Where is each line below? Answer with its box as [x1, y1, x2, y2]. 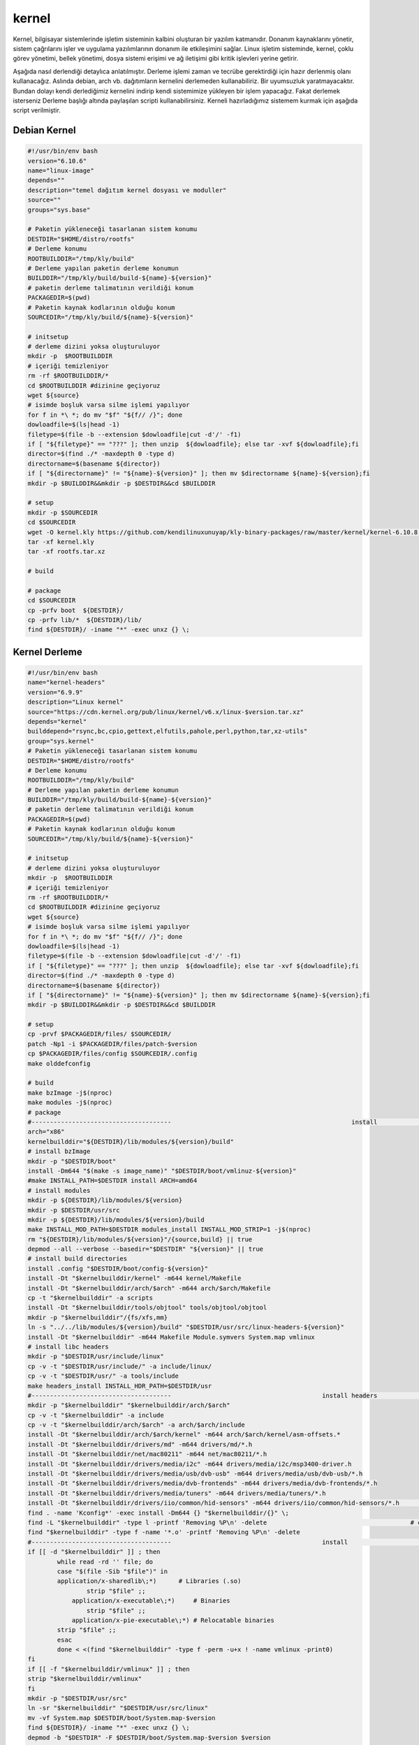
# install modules [27, 1187, 91, 1194]
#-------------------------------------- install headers [27, 1391, 378, 1399]
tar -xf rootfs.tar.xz [27, 548, 105, 556]
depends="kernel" [27, 718, 87, 725]
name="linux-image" [27, 167, 94, 174]
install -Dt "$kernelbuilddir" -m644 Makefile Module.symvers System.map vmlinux [27, 1333, 316, 1341]
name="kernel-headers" [27, 678, 105, 687]
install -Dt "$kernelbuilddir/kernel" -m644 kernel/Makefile [27, 1275, 242, 1282]
